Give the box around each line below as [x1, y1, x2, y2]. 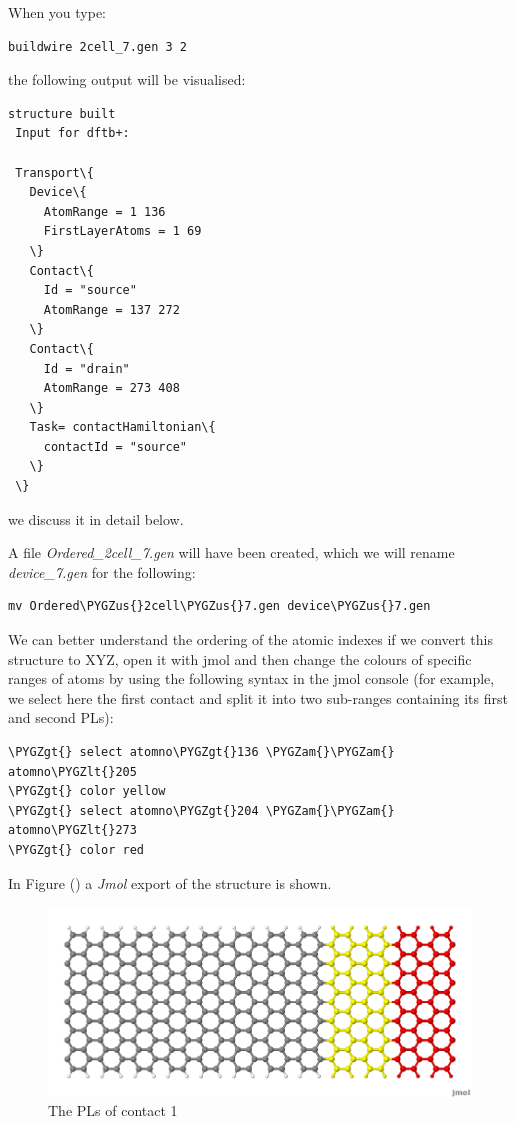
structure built [8, 106, 116, 121]
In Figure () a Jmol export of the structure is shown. [8, 872, 332, 893]
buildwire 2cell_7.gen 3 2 [8, 39, 187, 54]
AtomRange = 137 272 [43, 302, 180, 317]
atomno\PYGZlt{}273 [8, 823, 137, 838]
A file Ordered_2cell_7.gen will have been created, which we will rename [8, 542, 455, 563]
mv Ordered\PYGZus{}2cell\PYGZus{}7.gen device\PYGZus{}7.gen [8, 599, 431, 614]
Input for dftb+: [15, 126, 130, 141]
